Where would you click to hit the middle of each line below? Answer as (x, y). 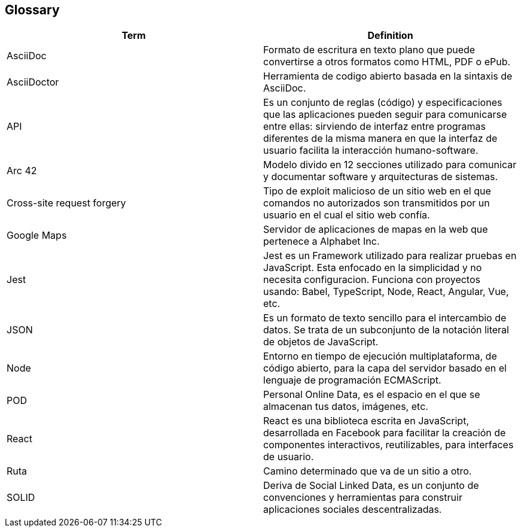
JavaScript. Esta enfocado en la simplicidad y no (373, 268)
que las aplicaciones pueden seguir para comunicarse (385, 115)
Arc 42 (22, 171)
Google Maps (37, 235)
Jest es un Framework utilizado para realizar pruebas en (390, 256)
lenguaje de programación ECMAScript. (352, 380)
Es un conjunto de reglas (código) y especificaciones (383, 103)
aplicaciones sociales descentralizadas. (353, 510)
